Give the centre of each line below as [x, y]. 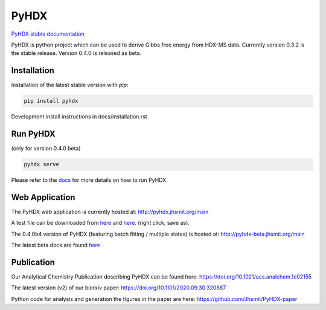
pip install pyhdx [51, 101]
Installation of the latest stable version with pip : [70, 85]
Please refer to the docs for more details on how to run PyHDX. [90, 180]
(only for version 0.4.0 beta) [46, 149]
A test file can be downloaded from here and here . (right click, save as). [101, 223]
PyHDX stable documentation [48, 34]
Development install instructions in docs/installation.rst [79, 117]
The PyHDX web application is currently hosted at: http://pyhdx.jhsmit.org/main [110, 212]
